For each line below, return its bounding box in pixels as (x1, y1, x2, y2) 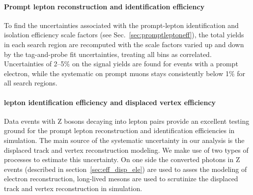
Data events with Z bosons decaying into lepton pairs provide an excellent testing (4, 115, 250, 126)
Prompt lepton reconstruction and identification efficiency (4, 1, 205, 11)
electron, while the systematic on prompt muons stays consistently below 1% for (4, 68, 245, 78)
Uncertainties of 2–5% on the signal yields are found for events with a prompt (4, 58, 238, 69)
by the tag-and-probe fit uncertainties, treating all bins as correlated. (4, 49, 212, 59)
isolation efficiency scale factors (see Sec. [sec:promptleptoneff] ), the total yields (4, 29, 244, 40)
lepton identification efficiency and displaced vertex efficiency (4, 97, 216, 107)
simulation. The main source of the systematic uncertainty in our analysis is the (4, 135, 245, 145)
